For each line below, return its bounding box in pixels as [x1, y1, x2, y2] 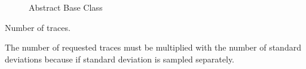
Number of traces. [5, 21, 71, 33]
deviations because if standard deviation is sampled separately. [5, 52, 235, 65]
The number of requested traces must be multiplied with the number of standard [5, 41, 301, 54]
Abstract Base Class [29, 1, 103, 13]
